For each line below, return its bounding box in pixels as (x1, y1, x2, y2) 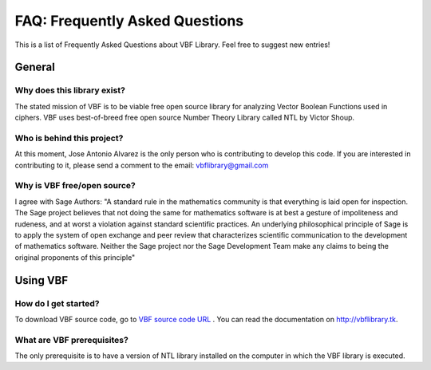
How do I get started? (14, 297, 100, 309)
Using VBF (14, 274, 69, 287)
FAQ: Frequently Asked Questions (14, 12, 244, 30)
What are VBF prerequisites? (14, 334, 129, 345)
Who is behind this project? (14, 132, 124, 144)
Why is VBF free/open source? (14, 180, 136, 191)
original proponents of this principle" (14, 252, 136, 262)
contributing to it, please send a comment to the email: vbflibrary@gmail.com (14, 160, 269, 170)
